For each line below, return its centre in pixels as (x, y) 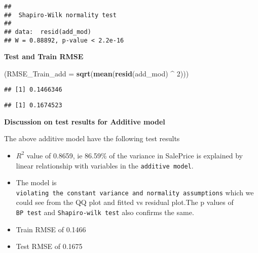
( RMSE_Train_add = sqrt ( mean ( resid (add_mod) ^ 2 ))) (97, 73)
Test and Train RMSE (44, 56)
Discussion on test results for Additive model (85, 121)
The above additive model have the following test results (92, 138)
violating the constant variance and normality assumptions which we (135, 192)
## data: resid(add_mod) (48, 32)
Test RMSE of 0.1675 (49, 246)
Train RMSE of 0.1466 (51, 229)
